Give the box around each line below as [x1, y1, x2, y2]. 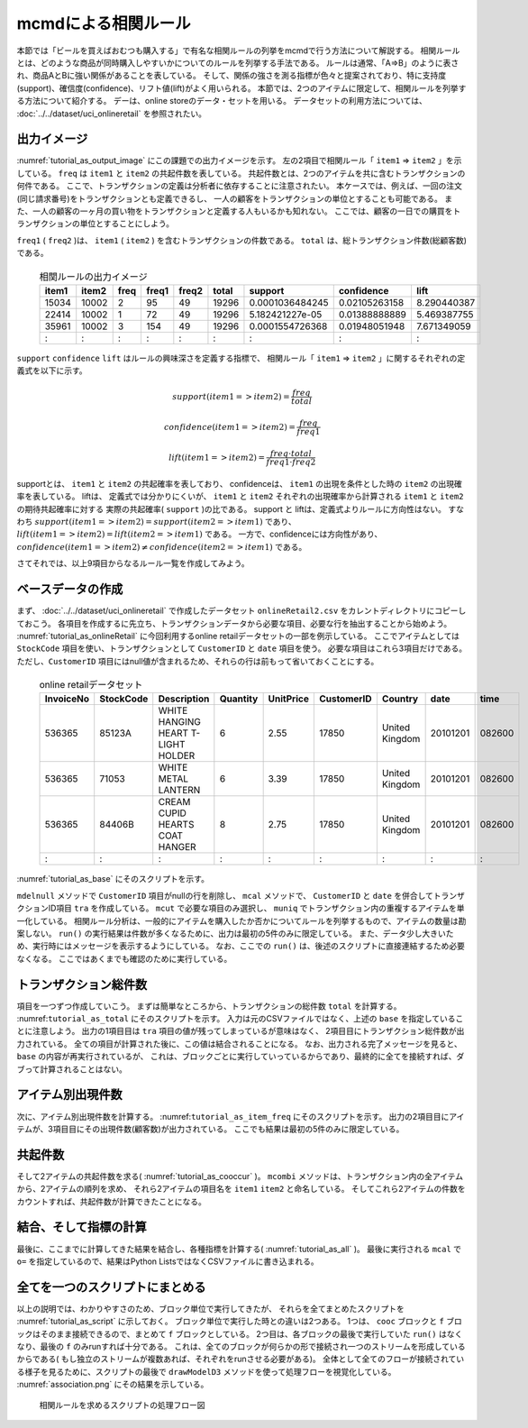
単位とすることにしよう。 [79, 218, 175, 229]
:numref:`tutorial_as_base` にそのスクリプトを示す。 [16, 874, 209, 884]
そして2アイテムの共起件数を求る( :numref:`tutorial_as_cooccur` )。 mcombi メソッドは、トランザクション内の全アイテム [16, 1170, 464, 1181]
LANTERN [158, 784, 201, 797]
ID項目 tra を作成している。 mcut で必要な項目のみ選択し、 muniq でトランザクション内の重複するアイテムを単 [48, 902, 465, 914]
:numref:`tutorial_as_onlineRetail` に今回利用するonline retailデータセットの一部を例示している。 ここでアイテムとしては [16, 630, 460, 641]
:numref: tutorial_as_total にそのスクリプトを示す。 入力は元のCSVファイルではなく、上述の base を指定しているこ [16, 1013, 464, 1024]
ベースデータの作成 [16, 581, 123, 597]
